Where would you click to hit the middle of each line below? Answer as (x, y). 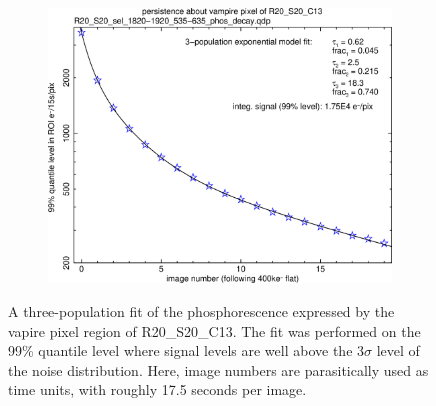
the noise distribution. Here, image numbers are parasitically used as (218, 369)
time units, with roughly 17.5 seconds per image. (157, 389)
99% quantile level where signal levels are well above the (180, 350)
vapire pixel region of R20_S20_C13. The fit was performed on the (214, 330)
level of (398, 350)
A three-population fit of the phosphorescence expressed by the (201, 311)
